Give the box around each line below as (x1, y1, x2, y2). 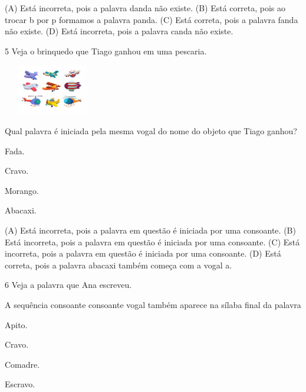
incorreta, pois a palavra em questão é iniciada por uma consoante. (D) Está (5, 247, 281, 260)
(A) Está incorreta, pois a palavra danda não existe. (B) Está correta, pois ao (5, 2, 285, 14)
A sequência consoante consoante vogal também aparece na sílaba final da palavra (5, 298, 301, 310)
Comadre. (5, 358, 40, 370)
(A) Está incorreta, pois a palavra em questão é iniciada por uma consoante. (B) (5, 224, 296, 236)
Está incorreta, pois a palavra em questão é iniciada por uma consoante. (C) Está (5, 235, 300, 248)
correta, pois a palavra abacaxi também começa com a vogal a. (5, 258, 232, 271)
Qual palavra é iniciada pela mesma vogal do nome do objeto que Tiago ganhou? (5, 125, 297, 137)
